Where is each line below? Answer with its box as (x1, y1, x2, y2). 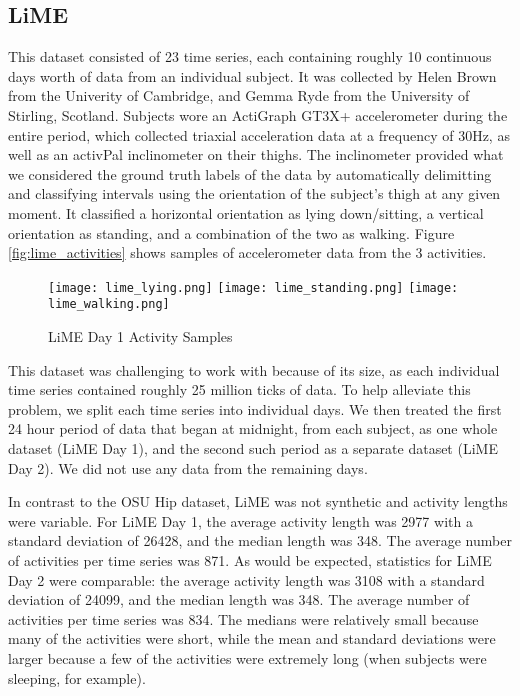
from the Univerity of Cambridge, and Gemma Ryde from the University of (8, 85, 470, 106)
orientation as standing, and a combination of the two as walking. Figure (8, 222, 455, 243)
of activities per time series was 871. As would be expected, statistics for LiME (8, 549, 492, 570)
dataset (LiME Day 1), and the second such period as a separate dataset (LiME (8, 438, 498, 459)
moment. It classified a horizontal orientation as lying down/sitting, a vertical (8, 202, 484, 223)
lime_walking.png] (48, 297, 170, 312)
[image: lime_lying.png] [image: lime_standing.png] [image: (48, 280, 459, 295)
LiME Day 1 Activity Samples (48, 326, 233, 347)
